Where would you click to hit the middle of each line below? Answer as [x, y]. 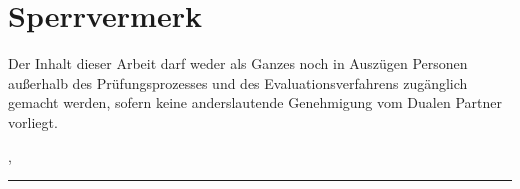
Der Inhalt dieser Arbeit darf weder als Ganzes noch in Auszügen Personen [238, 63]
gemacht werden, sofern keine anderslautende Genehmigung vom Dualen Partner [255, 102]
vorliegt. [33, 121]
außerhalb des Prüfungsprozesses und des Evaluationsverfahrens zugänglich [238, 82]
